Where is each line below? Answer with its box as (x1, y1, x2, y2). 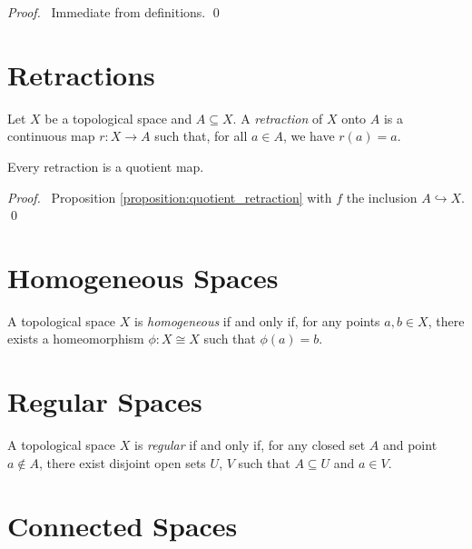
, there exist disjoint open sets (39, 453, 206, 472)
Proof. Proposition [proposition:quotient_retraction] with (7, 187, 332, 206)
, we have (282, 126, 335, 145)
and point (382, 435, 438, 454)
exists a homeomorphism (7, 329, 144, 348)
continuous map (7, 126, 95, 145)
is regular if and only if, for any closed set (133, 435, 366, 454)
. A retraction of (232, 108, 323, 127)
